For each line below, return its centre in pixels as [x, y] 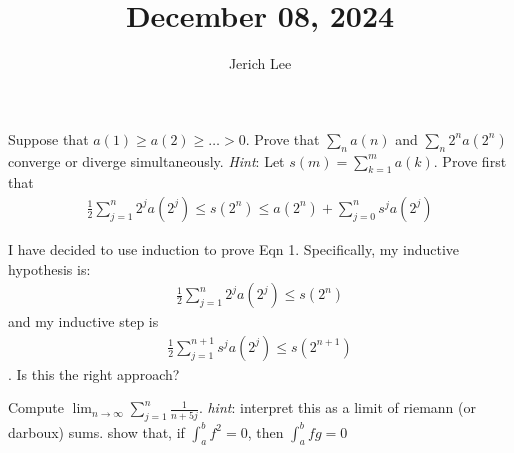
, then [265, 431]
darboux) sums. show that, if [96, 431]
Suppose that [48, 138]
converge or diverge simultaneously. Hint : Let [146, 160]
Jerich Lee [260, 63]
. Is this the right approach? [94, 373]
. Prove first [470, 160]
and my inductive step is [83, 321]
